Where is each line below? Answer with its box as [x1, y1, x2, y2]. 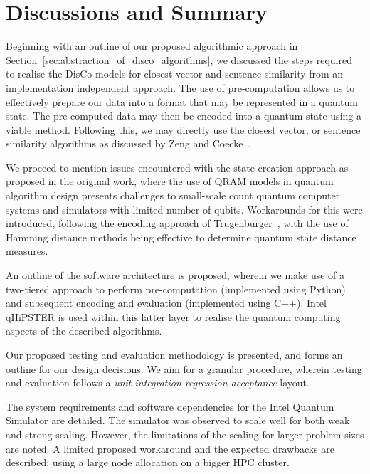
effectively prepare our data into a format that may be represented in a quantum [6, 94, 358, 109]
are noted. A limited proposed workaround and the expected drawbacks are [6, 441, 335, 455]
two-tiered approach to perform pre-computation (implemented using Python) [6, 281, 346, 296]
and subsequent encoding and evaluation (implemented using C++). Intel [6, 295, 327, 310]
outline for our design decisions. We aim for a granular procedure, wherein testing [6, 361, 362, 376]
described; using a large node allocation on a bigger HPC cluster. [6, 455, 290, 470]
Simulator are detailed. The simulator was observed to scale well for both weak [6, 413, 350, 428]
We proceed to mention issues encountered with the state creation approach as [6, 159, 349, 174]
